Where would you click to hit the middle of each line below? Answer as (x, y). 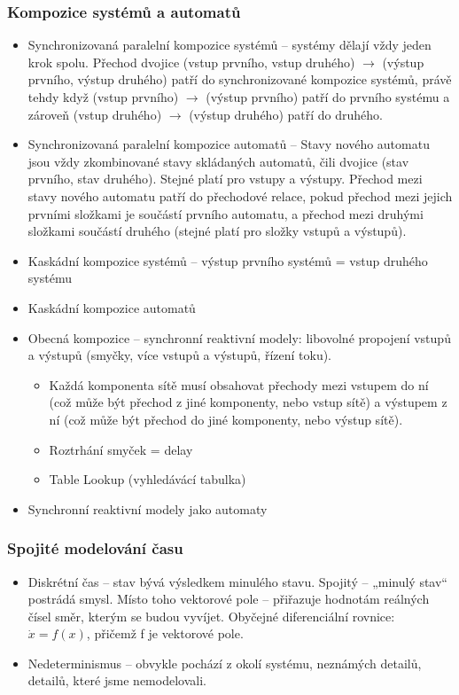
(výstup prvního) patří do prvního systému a (328, 97)
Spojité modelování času (95, 548)
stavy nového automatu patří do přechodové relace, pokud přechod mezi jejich (240, 195)
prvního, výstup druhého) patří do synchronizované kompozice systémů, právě (240, 79)
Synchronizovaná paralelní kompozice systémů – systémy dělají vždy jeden (229, 45)
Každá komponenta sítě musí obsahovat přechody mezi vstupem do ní (239, 384)
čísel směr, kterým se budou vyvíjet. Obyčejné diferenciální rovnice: (211, 616)
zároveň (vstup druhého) (95, 114)
